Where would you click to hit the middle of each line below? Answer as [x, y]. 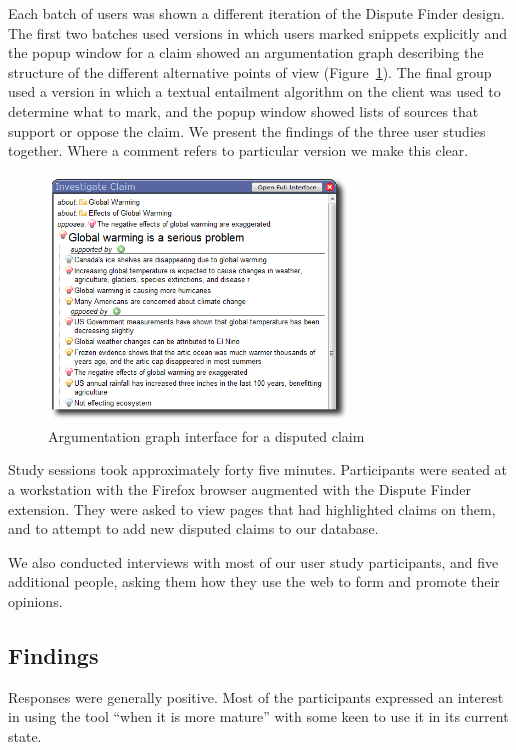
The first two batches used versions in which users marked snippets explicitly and [257, 32]
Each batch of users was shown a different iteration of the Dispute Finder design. [256, 13]
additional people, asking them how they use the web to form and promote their [254, 581]
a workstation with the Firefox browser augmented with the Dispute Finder [240, 488]
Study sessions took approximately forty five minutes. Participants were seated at [258, 469]
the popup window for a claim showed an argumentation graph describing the [246, 52]
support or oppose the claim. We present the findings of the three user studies [247, 130]
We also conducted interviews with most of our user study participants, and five [253, 561]
